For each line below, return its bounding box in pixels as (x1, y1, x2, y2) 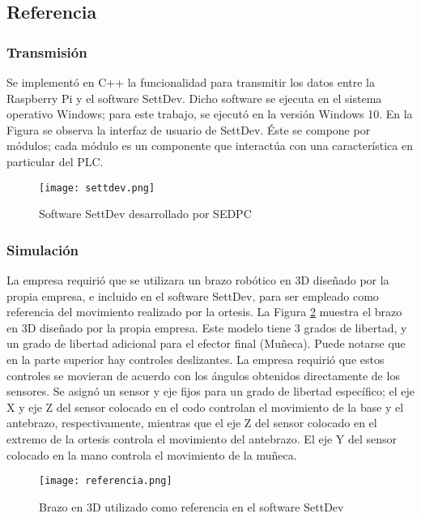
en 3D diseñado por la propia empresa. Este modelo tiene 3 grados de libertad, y (6, 319, 407, 336)
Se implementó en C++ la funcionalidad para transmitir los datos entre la (6, 74, 376, 90)
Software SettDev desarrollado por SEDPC (39, 205, 252, 222)
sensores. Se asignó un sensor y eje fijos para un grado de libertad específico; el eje (6, 383, 415, 400)
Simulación (6, 239, 79, 259)
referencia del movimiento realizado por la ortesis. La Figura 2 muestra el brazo (6, 303, 402, 320)
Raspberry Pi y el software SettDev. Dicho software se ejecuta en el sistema (6, 89, 382, 106)
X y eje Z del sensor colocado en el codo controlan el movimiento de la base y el (6, 398, 404, 415)
